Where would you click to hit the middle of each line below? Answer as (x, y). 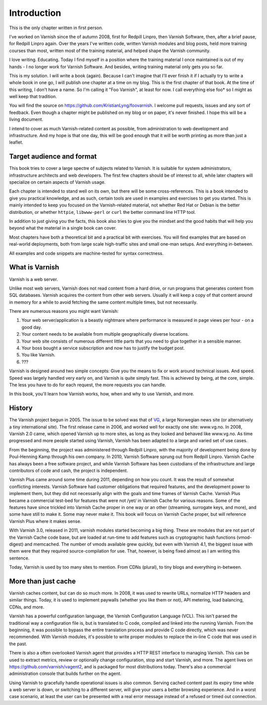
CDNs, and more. (27, 607)
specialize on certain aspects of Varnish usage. (57, 182)
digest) (16, 544)
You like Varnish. (38, 355)
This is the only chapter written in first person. (56, 28)
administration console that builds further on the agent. (65, 674)
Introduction (35, 13)
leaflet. (16, 142)
